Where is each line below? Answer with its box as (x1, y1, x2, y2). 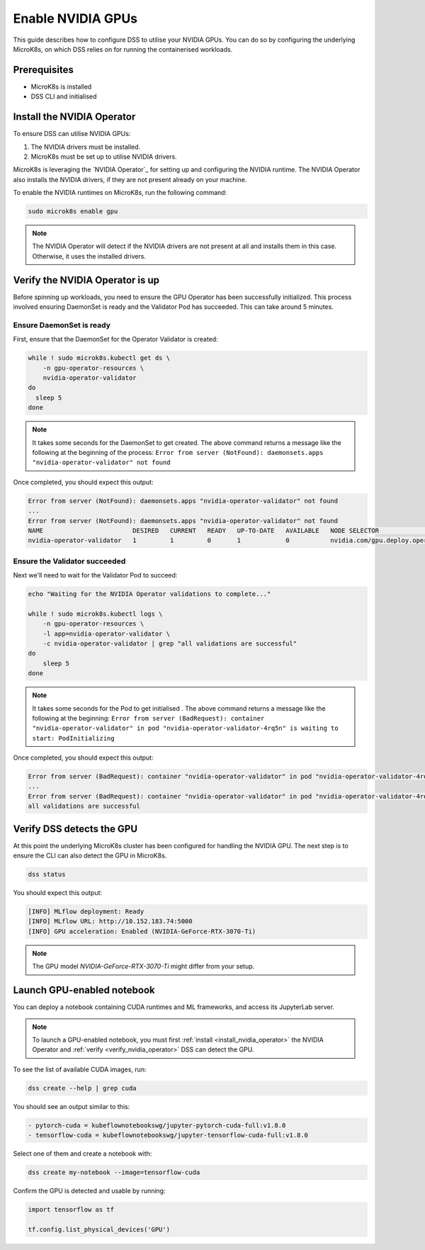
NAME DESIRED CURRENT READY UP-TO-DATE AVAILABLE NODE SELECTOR (28, 527, 379, 534)
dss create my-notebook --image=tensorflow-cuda (28, 1169, 200, 1176)
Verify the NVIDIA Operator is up (13, 274, 159, 286)
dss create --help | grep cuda (28, 1084, 137, 1092)
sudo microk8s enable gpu (28, 208, 118, 215)
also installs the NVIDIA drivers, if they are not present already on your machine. (13, 175, 247, 184)
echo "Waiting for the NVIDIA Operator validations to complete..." (28, 590, 271, 598)
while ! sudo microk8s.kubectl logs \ (28, 609, 163, 618)
